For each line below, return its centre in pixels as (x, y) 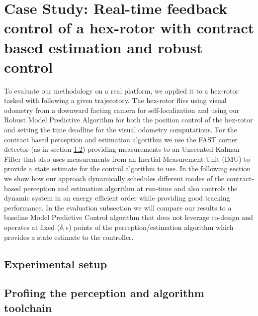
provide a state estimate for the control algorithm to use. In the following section (128, 168)
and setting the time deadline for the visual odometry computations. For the (121, 130)
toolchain (28, 307)
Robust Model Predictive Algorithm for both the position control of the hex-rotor (129, 120)
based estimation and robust (103, 47)
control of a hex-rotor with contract (129, 28)
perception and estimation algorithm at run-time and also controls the (130, 188)
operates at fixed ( (32, 227)
